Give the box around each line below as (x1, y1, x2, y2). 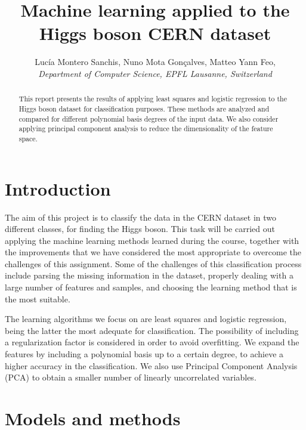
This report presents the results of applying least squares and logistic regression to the (18, 94, 287, 104)
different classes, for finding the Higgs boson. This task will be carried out (5, 222, 275, 235)
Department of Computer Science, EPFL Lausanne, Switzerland (38, 67, 272, 79)
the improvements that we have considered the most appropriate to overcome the (5, 246, 301, 258)
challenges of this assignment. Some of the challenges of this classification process (5, 257, 302, 270)
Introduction (5, 176, 111, 200)
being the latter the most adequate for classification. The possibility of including (5, 324, 299, 336)
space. (18, 133, 38, 143)
